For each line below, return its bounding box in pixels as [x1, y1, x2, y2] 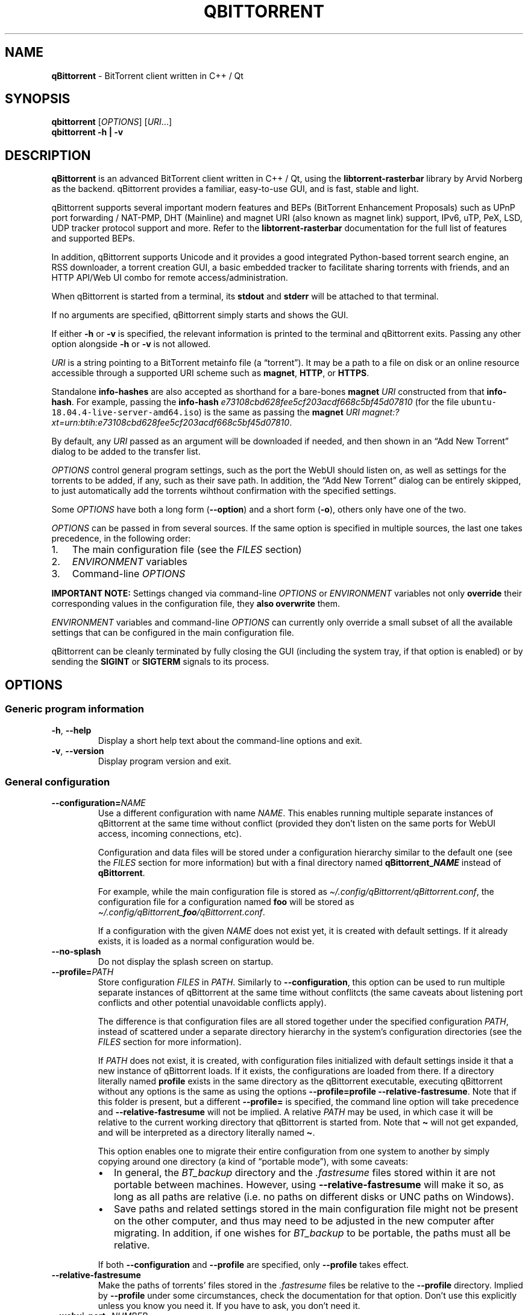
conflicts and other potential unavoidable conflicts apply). [98, 997, 327, 1008]
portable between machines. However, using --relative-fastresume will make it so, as [113, 1179, 504, 1191]
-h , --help [51, 725, 92, 735]
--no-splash [51, 946, 101, 957]
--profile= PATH [51, 967, 114, 977]
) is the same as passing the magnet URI [198, 407, 360, 418]
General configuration [5, 775, 110, 788]
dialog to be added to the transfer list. [51, 446, 201, 457]
